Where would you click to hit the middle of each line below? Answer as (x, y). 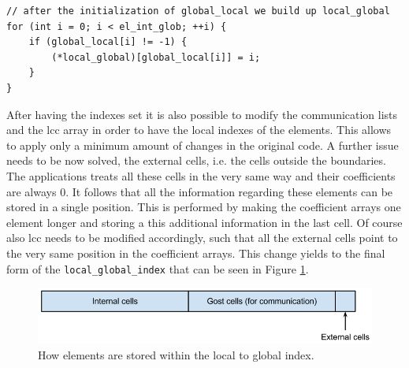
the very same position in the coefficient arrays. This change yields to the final (196, 253)
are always (32, 191)
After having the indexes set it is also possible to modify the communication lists (202, 114)
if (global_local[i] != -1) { (108, 42)
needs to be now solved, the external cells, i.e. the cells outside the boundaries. (196, 160)
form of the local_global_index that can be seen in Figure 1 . (158, 268)
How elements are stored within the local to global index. (176, 354)
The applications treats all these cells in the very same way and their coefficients (201, 175)
